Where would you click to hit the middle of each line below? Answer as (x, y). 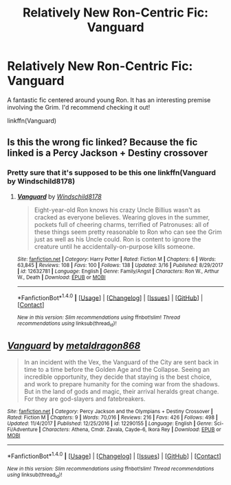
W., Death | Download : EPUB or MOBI (61, 277)
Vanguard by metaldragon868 (74, 346)
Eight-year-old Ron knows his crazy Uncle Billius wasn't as (117, 210)
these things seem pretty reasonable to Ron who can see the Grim (128, 232)
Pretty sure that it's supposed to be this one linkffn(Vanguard (112, 172)
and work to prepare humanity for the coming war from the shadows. (122, 384)
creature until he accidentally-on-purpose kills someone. (114, 246)
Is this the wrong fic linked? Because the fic (102, 142)
